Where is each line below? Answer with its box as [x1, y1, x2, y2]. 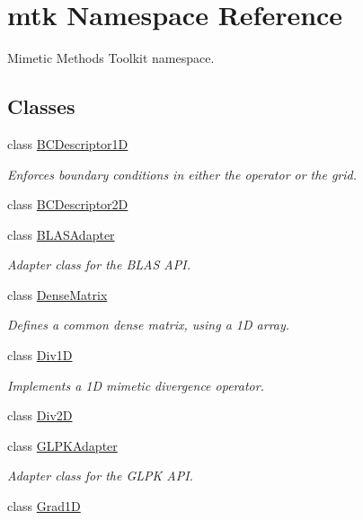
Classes [7, 93, 75, 120]
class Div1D [7, 346, 73, 365]
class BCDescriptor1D [7, 134, 128, 153]
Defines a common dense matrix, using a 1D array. [7, 315, 290, 334]
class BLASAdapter [7, 225, 115, 243]
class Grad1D [7, 497, 81, 516]
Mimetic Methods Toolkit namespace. [7, 48, 215, 67]
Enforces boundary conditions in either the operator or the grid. [7, 164, 357, 183]
